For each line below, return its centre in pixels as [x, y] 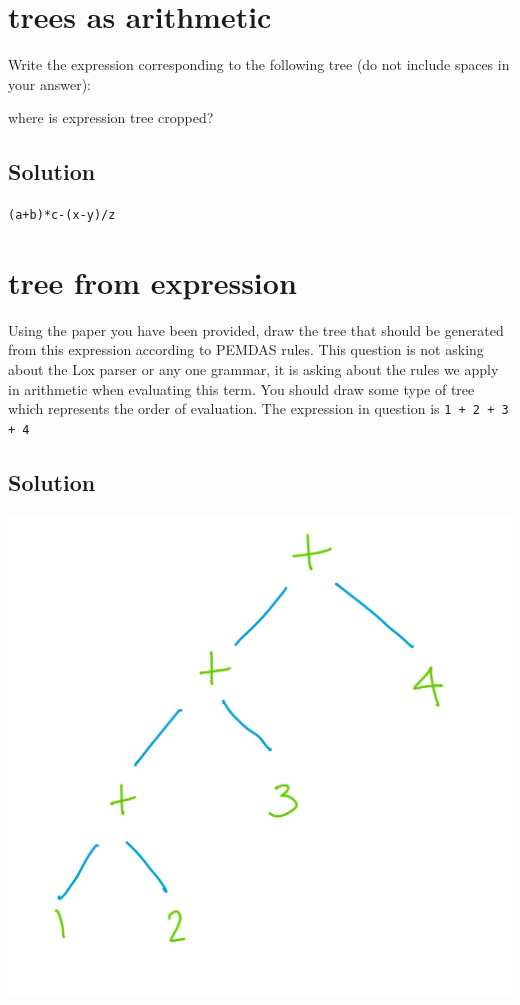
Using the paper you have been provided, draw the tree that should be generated [256, 329]
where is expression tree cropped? [111, 117]
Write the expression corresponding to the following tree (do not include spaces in [259, 64]
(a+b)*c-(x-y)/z [62, 215]
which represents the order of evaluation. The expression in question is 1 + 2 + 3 [258, 408]
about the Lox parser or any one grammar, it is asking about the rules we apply [253, 369]
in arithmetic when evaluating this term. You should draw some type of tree [241, 388]
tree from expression [152, 281]
